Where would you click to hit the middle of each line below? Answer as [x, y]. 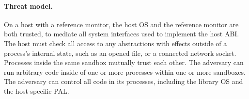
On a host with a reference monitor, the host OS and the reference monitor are [121, 24]
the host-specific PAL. [37, 91]
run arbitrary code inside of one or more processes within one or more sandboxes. [125, 72]
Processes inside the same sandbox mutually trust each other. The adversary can [124, 62]
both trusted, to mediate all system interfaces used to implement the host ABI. [122, 34]
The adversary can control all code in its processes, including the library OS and [124, 81]
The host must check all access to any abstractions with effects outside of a [116, 43]
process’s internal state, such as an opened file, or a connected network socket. [120, 53]
